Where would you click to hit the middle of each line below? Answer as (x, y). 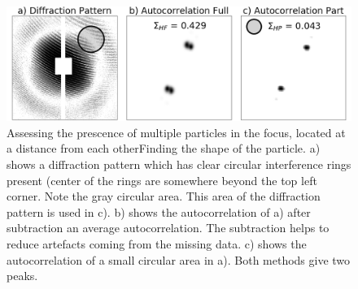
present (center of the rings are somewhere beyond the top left (162, 180)
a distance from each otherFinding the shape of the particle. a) (164, 148)
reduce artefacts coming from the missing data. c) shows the (157, 243)
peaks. (22, 276)
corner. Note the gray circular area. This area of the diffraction (164, 196)
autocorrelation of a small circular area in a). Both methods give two (179, 259)
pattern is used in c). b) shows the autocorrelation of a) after (159, 211)
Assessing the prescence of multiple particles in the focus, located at (176, 132)
